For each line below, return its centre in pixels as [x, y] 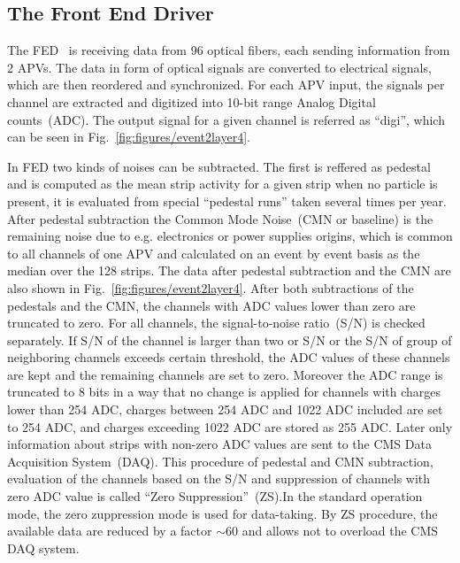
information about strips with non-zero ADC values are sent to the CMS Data [219, 444]
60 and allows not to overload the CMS [332, 531]
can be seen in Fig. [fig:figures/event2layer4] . [129, 137]
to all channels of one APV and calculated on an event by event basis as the [214, 253]
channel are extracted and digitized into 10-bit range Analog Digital [192, 101]
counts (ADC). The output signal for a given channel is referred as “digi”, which [226, 119]
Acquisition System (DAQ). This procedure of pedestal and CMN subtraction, [220, 461]
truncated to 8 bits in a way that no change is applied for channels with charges [224, 392]
